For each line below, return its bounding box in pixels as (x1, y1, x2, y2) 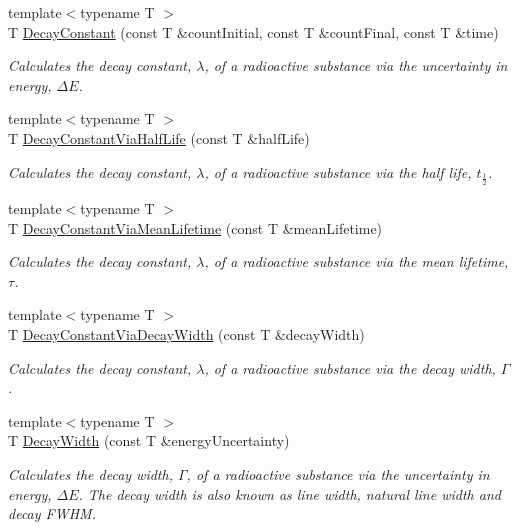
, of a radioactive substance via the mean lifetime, (204, 251, 509, 272)
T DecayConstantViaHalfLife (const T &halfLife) (8, 127, 310, 148)
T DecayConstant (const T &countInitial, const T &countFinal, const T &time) (8, 21, 499, 42)
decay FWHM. (8, 503, 96, 524)
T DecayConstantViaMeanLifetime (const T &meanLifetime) (8, 217, 383, 238)
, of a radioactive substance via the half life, (204, 161, 472, 182)
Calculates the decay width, (8, 463, 173, 484)
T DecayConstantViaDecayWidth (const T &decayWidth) (8, 323, 365, 344)
